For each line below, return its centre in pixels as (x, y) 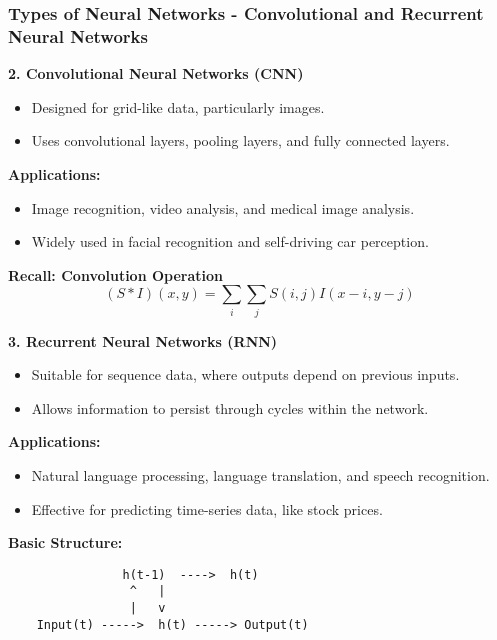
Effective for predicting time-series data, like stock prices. (207, 508)
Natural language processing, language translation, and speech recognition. (260, 475)
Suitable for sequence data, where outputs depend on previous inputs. (245, 374)
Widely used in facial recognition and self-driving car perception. (230, 241)
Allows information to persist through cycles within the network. (230, 407)
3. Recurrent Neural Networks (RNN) (143, 340)
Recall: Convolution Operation (116, 274)
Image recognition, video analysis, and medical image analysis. (223, 207)
